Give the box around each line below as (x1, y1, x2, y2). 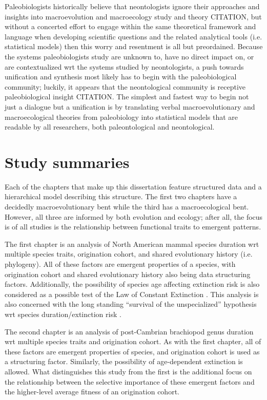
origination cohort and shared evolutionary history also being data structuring (5, 268, 251, 279)
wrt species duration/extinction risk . (5, 308, 121, 319)
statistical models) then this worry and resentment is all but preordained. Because (5, 41, 263, 52)
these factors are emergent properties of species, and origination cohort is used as (5, 346, 260, 356)
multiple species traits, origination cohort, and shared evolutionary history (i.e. (5, 248, 253, 259)
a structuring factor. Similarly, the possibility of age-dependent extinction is (5, 356, 243, 367)
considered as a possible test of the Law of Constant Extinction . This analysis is (5, 288, 259, 299)
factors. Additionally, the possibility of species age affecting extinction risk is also (5, 279, 260, 289)
